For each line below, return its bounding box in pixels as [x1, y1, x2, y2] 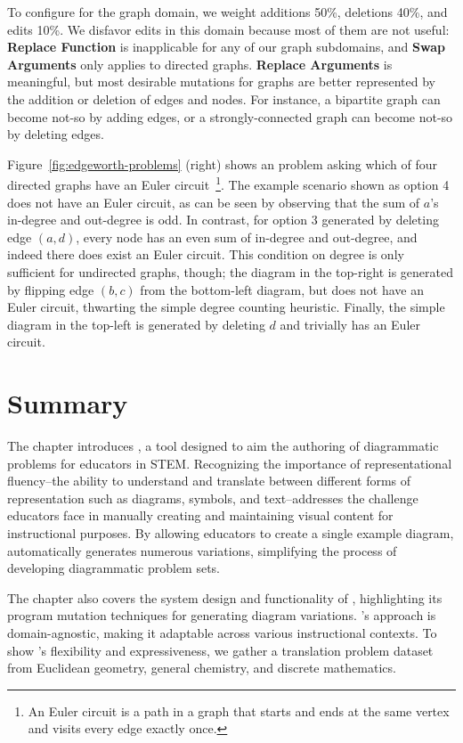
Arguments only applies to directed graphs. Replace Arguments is [7, 54, 393, 73]
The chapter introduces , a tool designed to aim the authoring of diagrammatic [7, 437, 439, 455]
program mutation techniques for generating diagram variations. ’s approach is [7, 606, 436, 625]
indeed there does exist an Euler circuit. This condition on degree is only [7, 245, 404, 264]
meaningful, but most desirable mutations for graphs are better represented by [7, 72, 435, 91]
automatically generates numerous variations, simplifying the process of [7, 541, 397, 559]
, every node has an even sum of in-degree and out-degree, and [76, 227, 418, 246]
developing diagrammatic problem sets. [7, 559, 221, 577]
